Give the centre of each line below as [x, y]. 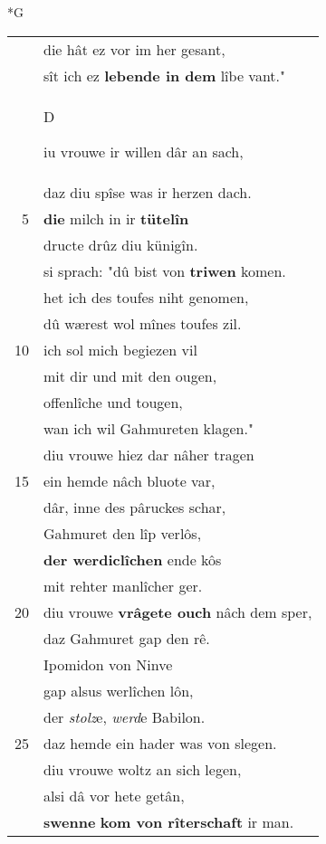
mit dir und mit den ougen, [130, 375]
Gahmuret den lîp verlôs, [123, 533]
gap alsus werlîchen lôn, [119, 690]
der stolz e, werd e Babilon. [125, 716]
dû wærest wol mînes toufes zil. [143, 323]
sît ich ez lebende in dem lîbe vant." [164, 75]
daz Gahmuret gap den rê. [127, 638]
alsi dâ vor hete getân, [114, 795]
